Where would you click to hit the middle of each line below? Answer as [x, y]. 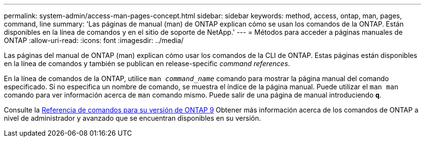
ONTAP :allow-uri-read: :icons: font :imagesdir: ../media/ [94, 40]
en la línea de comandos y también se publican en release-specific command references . [147, 63]
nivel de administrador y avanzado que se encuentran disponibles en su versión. [132, 118]
